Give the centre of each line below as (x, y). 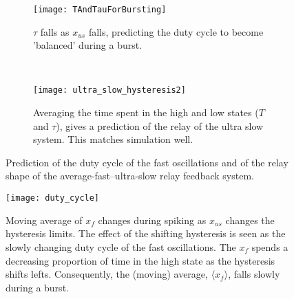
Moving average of (44, 220)
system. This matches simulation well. (113, 139)
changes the (250, 220)
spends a (270, 246)
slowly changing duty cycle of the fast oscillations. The (121, 246)
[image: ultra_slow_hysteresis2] (109, 90)
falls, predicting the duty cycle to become (176, 31)
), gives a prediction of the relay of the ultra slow (160, 125)
